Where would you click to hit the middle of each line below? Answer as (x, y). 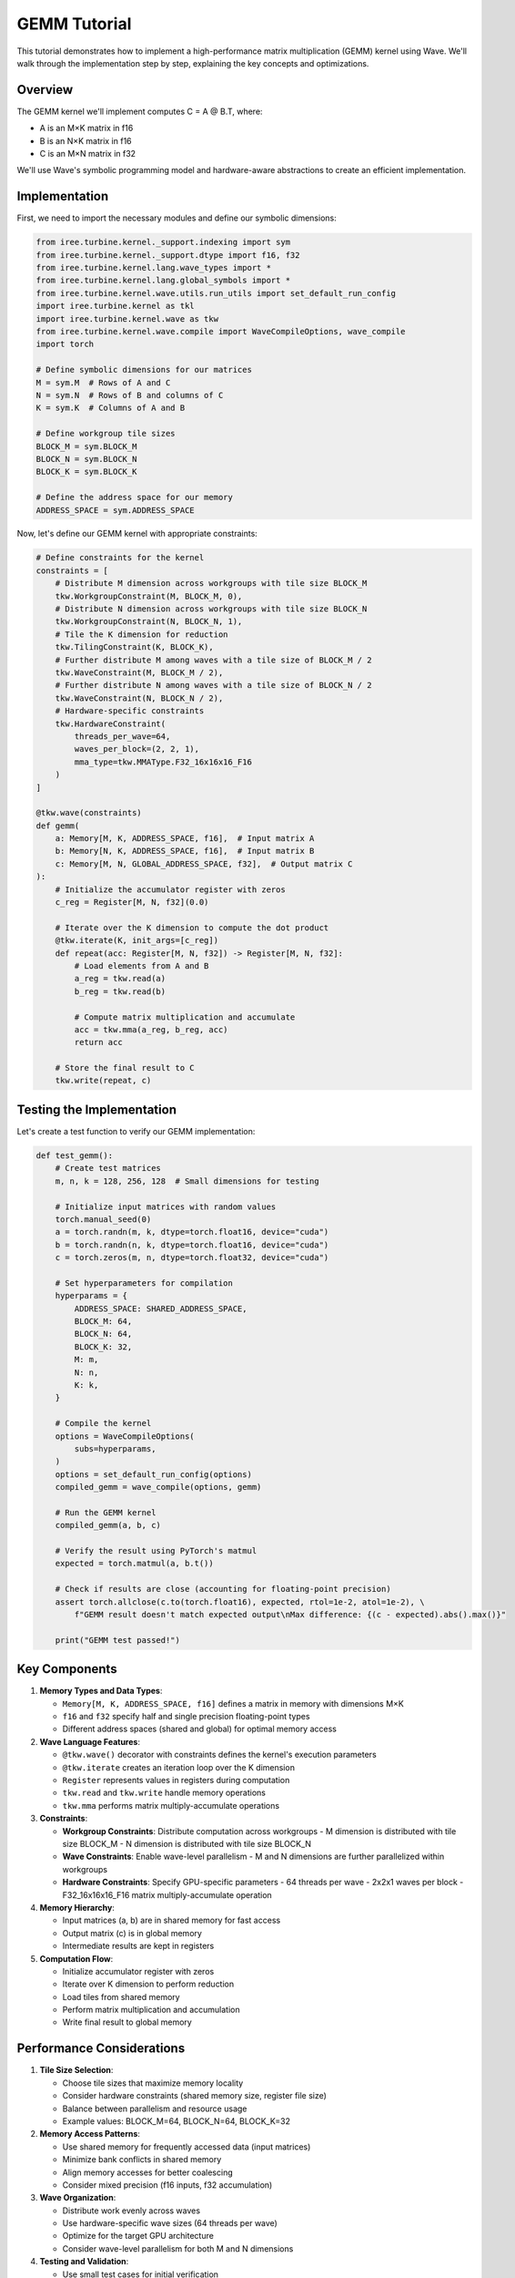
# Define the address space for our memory (135, 498)
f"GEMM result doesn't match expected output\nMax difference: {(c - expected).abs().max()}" (290, 1615)
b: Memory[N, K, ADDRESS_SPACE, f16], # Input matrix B (185, 851)
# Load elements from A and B (141, 965)
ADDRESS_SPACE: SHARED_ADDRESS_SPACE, (161, 1308)
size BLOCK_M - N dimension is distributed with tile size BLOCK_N (187, 1844)
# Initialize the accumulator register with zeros (170, 889)
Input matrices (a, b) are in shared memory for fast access (172, 1920)
